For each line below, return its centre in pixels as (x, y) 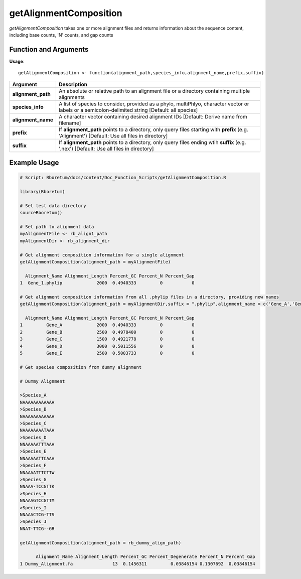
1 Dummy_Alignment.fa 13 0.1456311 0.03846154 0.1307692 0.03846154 (137, 564)
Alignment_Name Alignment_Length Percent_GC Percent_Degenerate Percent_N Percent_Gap (145, 557)
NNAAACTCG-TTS (37, 515)
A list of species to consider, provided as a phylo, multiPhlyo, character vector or (154, 104)
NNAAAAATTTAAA (37, 445)
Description (73, 84)
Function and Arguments (49, 49)
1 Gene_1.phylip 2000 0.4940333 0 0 (107, 283)
